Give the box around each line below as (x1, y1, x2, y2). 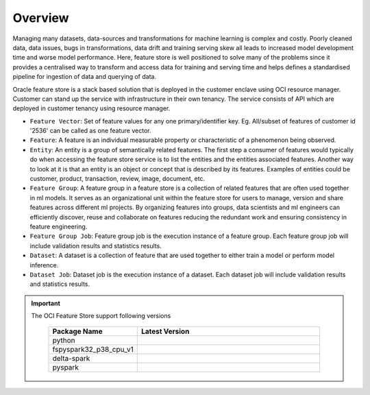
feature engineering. (29, 222, 88, 230)
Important (31, 299, 61, 307)
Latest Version (140, 326, 190, 336)
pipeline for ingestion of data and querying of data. (12, 73, 157, 81)
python (52, 336, 75, 346)
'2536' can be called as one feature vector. (29, 127, 151, 135)
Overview (12, 10, 69, 25)
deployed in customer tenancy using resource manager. (12, 104, 171, 112)
